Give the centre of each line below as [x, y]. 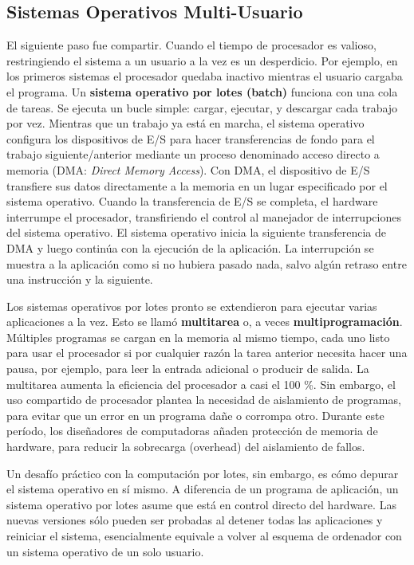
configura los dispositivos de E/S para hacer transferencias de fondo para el [191, 138]
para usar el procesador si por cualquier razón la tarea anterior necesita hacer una [207, 353]
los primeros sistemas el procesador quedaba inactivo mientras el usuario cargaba [205, 76]
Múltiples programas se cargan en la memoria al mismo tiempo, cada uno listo [198, 337]
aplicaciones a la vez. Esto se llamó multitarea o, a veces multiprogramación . [205, 322]
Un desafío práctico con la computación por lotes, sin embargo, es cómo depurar [203, 473]
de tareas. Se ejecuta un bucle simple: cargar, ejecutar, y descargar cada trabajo [202, 107]
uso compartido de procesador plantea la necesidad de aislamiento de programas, [204, 400]
